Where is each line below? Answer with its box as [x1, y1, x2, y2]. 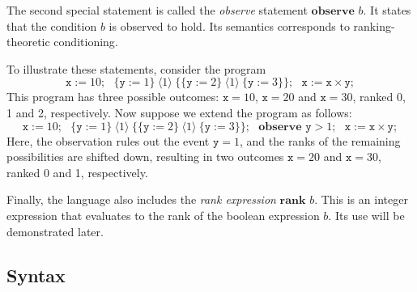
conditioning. [53, 33, 118, 50]
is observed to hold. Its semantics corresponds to [109, 17, 350, 34]
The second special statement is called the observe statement [6, 2, 308, 18]
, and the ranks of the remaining [239, 132, 401, 149]
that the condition [6, 17, 97, 34]
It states [370, 2, 411, 18]
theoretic [6, 33, 50, 50]
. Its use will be [328, 206, 405, 223]
